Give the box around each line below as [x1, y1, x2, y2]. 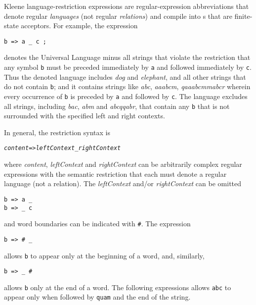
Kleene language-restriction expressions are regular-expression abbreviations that [4, 1, 249, 11]
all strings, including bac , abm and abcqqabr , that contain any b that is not [4, 101, 230, 111]
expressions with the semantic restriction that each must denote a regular [4, 168, 227, 179]
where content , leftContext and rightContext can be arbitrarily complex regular [4, 159, 242, 169]
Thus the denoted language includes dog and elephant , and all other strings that [4, 71, 246, 82]
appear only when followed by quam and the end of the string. [4, 292, 191, 302]
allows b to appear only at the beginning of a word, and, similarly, [4, 250, 205, 260]
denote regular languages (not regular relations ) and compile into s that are [4, 10, 232, 21]
